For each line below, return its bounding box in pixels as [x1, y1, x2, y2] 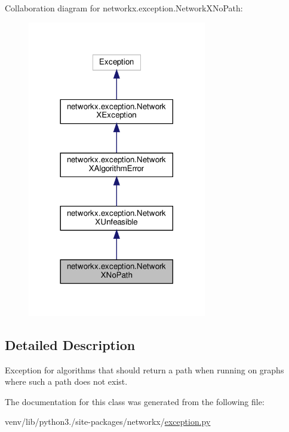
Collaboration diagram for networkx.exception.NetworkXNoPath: [5, 2, 243, 14]
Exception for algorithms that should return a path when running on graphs [5, 363, 284, 376]
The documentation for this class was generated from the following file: [5, 395, 265, 407]
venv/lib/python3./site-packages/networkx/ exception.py [5, 415, 211, 428]
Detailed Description [5, 335, 136, 354]
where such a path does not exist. [5, 375, 128, 388]
